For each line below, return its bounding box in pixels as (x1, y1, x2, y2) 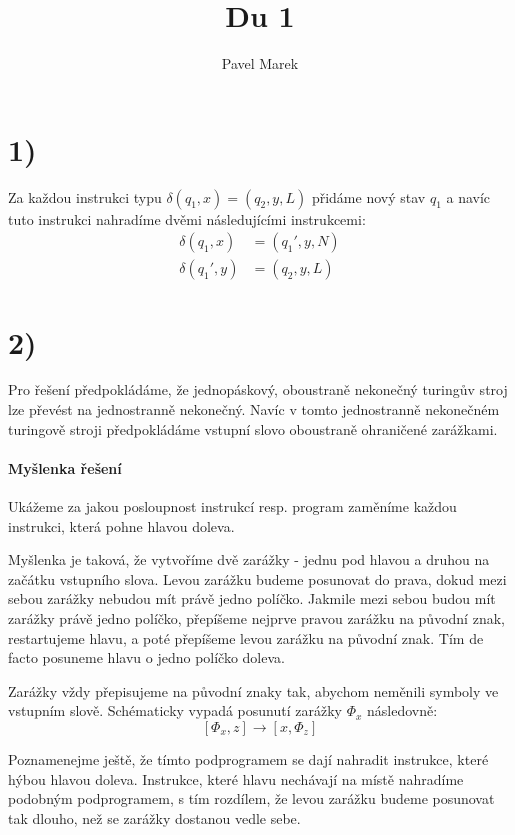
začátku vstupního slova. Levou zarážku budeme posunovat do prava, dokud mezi (8, 568, 507, 589)
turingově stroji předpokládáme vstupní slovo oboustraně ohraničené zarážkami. (8, 418, 498, 439)
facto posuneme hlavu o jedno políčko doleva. (8, 647, 285, 668)
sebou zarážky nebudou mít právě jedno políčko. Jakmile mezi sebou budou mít (8, 588, 496, 609)
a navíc (446, 186, 491, 207)
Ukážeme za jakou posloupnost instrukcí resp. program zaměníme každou (8, 496, 457, 517)
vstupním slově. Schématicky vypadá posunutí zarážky (8, 700, 342, 721)
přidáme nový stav (311, 186, 426, 207)
